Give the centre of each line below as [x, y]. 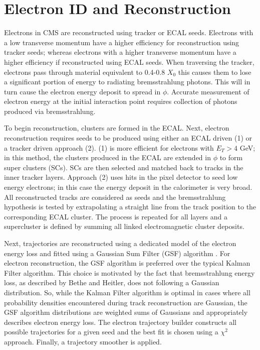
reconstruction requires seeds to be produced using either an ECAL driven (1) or [128, 138]
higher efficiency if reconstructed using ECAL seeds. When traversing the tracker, [129, 62]
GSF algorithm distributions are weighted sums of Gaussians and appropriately [126, 312]
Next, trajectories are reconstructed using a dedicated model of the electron [120, 243]
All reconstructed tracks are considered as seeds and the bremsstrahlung [115, 197]
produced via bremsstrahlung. [50, 111]
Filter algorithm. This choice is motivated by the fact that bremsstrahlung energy [129, 272]
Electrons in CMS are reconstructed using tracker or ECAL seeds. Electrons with [129, 32]
